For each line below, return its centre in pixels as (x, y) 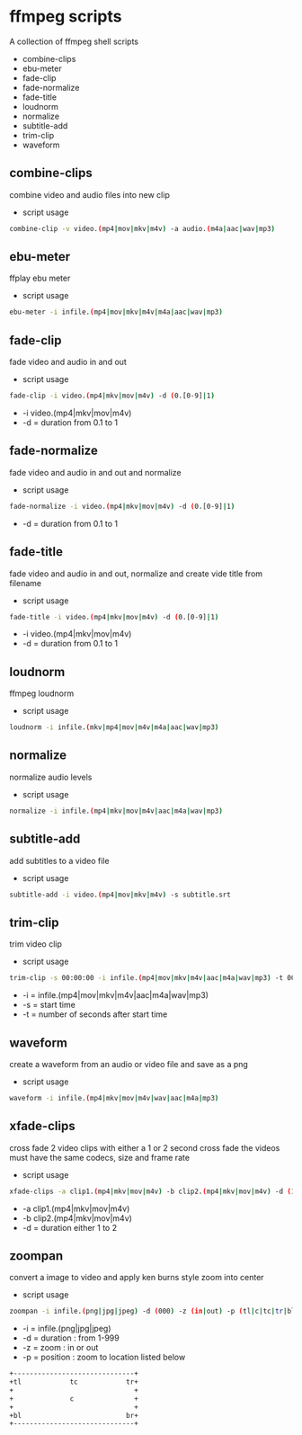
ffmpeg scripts (66, 17)
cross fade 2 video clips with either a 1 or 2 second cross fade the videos (145, 1147)
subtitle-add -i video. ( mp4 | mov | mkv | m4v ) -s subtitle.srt (120, 895)
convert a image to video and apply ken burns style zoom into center (137, 1278)
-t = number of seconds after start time (95, 1014)
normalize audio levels (51, 777)
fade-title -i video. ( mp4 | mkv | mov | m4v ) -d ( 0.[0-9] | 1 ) (114, 617)
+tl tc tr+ (74, 1382)
